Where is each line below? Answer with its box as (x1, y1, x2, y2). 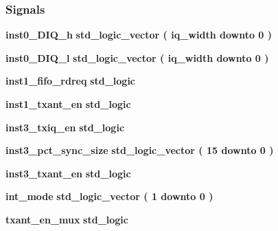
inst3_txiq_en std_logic (5, 120, 125, 134)
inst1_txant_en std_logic (5, 97, 131, 111)
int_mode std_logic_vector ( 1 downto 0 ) (5, 189, 213, 203)
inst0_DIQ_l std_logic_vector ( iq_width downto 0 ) (5, 50, 269, 65)
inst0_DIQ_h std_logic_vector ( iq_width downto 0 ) (5, 27, 273, 42)
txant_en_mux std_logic (5, 212, 128, 226)
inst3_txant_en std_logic (5, 166, 131, 180)
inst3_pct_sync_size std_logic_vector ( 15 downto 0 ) (5, 143, 274, 157)
